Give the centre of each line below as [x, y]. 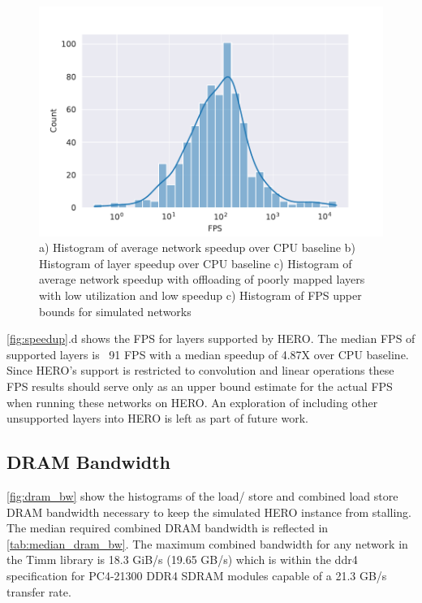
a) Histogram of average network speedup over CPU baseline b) [197, 247]
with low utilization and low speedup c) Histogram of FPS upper [200, 295]
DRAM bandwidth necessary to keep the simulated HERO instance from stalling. [209, 512]
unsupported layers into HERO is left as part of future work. [157, 418]
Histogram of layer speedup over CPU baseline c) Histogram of [196, 263]
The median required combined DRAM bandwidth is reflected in [168, 528]
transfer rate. [39, 591]
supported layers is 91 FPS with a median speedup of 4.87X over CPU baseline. [208, 354]
